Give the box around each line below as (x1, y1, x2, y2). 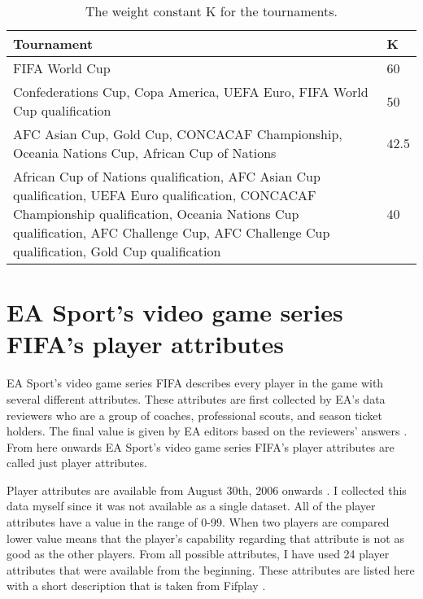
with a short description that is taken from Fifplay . (7, 577, 266, 594)
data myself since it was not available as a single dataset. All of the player (7, 497, 376, 514)
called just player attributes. (7, 454, 147, 471)
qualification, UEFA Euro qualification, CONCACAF (13, 186, 316, 204)
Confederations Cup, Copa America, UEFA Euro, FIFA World (13, 82, 368, 101)
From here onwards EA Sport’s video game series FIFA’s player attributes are (7, 438, 395, 455)
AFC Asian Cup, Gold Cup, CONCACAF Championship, (13, 125, 342, 143)
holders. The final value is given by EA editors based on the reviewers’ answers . (7, 422, 408, 439)
